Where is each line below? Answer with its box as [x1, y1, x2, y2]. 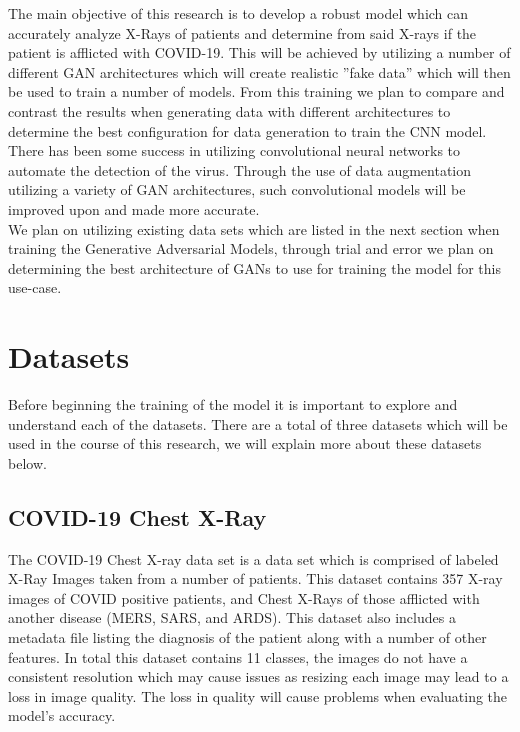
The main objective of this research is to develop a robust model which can [8, 3, 469, 23]
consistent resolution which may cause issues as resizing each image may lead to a [8, 666, 509, 687]
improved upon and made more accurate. [8, 198, 260, 219]
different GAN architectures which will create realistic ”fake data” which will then [8, 61, 511, 82]
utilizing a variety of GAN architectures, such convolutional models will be [8, 179, 466, 200]
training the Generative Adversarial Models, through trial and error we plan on [8, 238, 494, 259]
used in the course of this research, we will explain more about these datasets [8, 433, 482, 454]
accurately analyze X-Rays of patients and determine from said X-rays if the [8, 22, 477, 43]
